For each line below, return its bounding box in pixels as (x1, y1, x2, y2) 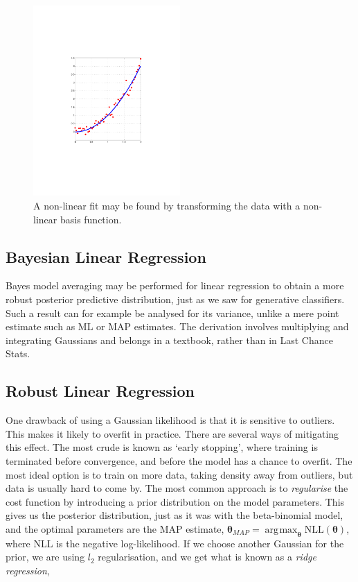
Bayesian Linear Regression (6, 246, 206, 267)
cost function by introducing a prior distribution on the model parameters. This (6, 494, 345, 508)
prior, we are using (6, 549, 85, 564)
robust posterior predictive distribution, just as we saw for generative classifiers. (6, 292, 345, 307)
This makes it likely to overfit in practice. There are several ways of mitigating (6, 426, 339, 440)
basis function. (60, 212, 122, 226)
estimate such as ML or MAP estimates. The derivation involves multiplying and (6, 319, 349, 334)
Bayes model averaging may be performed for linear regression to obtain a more (6, 278, 344, 293)
